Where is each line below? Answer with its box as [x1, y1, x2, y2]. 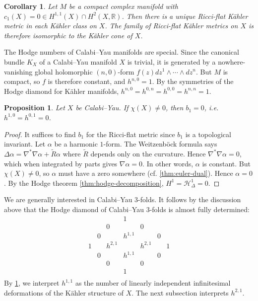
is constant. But [202, 158, 251, 168]
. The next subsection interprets [131, 287, 229, 298]
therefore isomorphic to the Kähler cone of [4, 30, 132, 40]
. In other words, [142, 158, 193, 168]
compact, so [4, 76, 40, 86]
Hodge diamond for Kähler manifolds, [4, 85, 119, 96]
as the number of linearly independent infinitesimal [75, 278, 231, 288]
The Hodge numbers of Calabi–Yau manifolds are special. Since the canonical [4, 47, 239, 57]
